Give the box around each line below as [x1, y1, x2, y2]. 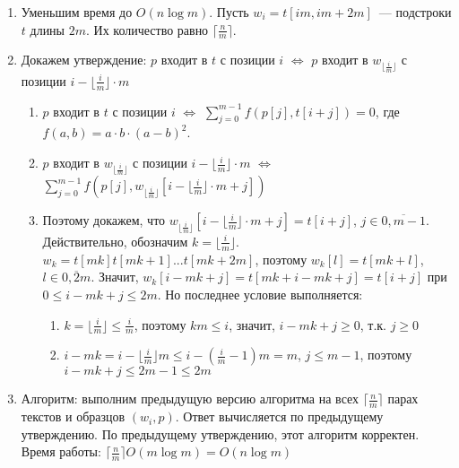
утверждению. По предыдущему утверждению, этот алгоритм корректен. [21, 424, 420, 443]
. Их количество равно [85, 20, 209, 39]
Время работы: [21, 442, 101, 461]
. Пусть [209, 3, 249, 21]
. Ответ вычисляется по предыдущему [175, 407, 384, 426]
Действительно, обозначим [42, 231, 188, 250]
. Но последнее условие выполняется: [157, 284, 363, 303]
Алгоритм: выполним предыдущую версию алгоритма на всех [21, 389, 359, 408]
